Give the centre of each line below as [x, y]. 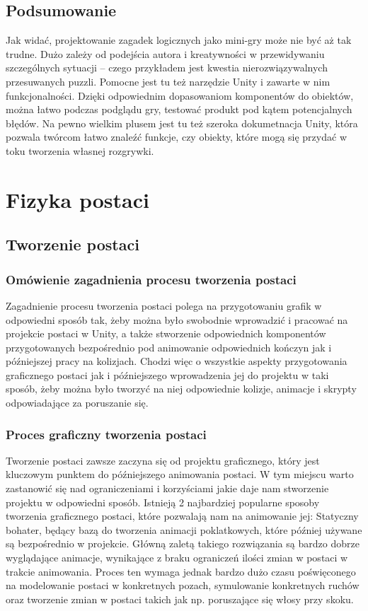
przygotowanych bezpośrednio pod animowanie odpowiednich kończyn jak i [169, 347]
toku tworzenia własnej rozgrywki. [80, 150]
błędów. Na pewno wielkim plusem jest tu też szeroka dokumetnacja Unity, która [182, 123]
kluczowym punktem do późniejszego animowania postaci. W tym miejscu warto [180, 474]
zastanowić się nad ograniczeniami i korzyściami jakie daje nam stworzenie [167, 488]
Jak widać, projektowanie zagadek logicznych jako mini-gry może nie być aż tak [179, 40]
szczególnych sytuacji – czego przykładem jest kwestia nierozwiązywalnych [167, 68]
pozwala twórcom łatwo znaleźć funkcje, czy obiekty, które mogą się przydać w [176, 137]
